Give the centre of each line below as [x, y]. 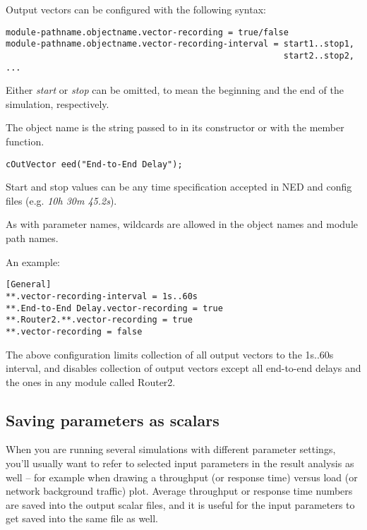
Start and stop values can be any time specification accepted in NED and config [179, 187]
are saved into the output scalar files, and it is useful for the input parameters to [180, 504]
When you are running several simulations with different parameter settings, [171, 449]
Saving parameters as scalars [113, 420]
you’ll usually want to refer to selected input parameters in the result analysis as [180, 463]
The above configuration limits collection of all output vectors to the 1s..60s [170, 354]
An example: [33, 261]
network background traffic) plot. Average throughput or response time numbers [179, 491]
